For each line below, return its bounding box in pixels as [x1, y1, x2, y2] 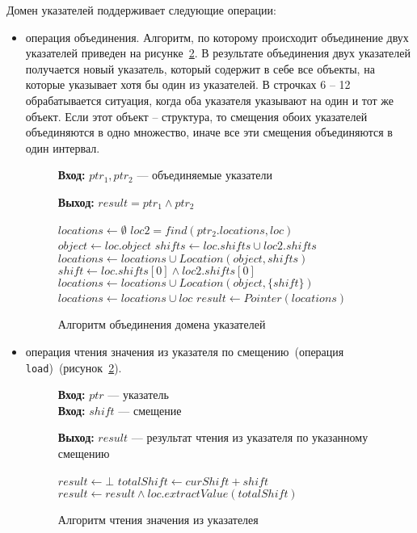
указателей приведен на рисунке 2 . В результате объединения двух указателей [25, 44, 411, 61]
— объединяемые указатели [137, 166, 272, 183]
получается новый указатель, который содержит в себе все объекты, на [25, 60, 375, 77]
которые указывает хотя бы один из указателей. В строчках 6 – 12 [25, 76, 351, 93]
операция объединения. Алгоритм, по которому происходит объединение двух [25, 28, 409, 45]
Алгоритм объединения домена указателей [57, 316, 266, 333]
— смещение [118, 401, 182, 418]
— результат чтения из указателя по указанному [131, 429, 369, 446]
